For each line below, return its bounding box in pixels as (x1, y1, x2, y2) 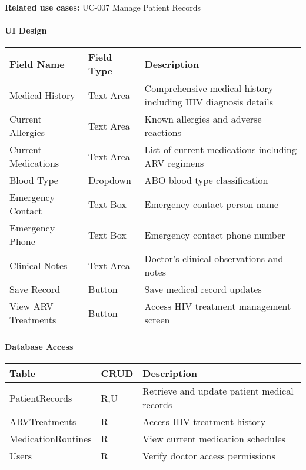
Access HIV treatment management (144, 299, 291, 313)
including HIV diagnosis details (144, 95, 274, 109)
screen (144, 313, 170, 327)
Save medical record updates (144, 282, 262, 296)
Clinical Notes (9, 258, 68, 272)
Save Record (9, 282, 61, 296)
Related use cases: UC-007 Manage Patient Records (5, 1, 201, 13)
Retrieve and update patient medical (142, 384, 294, 398)
